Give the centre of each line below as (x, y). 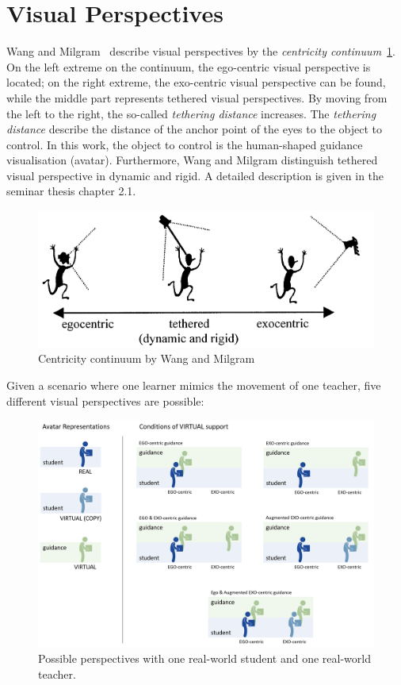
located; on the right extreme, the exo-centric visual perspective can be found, (196, 82)
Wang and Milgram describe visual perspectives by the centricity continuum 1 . (201, 51)
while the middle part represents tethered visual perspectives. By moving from (197, 97)
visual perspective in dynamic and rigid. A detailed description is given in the (195, 175)
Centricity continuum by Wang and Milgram (147, 358)
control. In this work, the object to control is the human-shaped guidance (185, 144)
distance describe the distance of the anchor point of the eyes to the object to (194, 129)
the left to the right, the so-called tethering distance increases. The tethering (191, 113)
